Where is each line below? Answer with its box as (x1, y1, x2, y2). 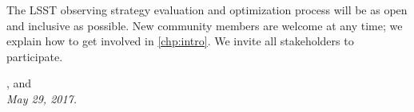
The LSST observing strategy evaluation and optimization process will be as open (6, 2, 408, 17)
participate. (6, 48, 63, 64)
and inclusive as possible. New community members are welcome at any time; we (6, 17, 403, 33)
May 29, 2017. (6, 90, 78, 106)
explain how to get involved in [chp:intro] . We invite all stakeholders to (6, 33, 354, 49)
